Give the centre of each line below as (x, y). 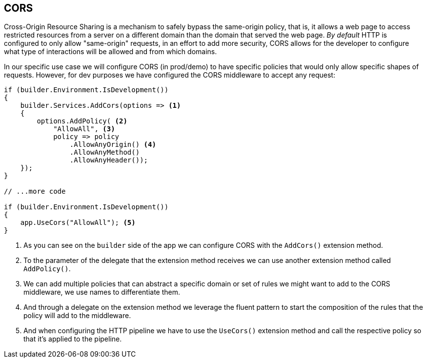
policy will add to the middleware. (77, 316)
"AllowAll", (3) (84, 129)
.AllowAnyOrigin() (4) (113, 145)
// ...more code (35, 191)
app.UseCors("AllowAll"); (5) (78, 223)
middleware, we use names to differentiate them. (102, 292)
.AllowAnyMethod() (105, 152)
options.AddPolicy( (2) (82, 121)
